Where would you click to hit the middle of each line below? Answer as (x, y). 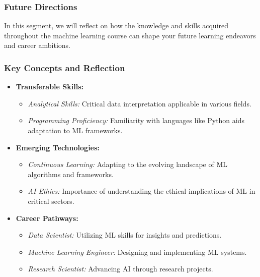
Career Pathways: (47, 218)
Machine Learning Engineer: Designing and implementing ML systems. (137, 252)
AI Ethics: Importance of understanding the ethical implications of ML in (142, 191)
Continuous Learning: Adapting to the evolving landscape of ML (127, 164)
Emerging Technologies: (58, 147)
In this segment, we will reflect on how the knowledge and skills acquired (116, 25)
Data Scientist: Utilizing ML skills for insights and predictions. (125, 235)
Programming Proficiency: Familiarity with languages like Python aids (136, 120)
